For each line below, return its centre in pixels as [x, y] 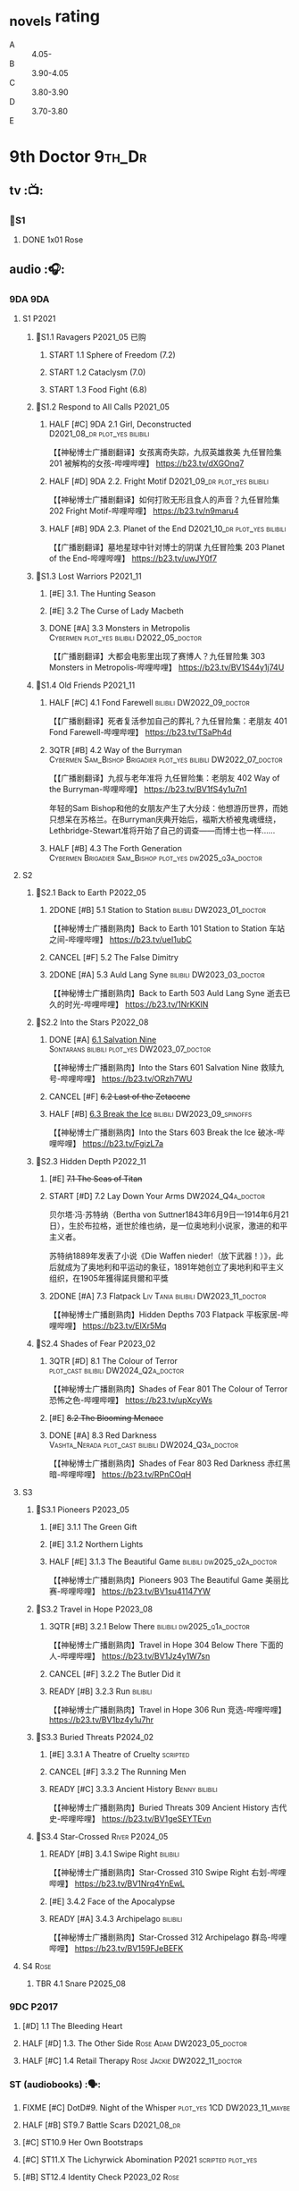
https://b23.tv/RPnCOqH [146, 1475]
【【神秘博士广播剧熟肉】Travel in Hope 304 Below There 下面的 [166, 1645]
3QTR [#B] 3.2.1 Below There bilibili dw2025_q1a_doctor [149, 1627]
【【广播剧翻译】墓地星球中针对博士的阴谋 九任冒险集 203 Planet [167, 547]
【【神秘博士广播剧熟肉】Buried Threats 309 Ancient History [159, 1807]
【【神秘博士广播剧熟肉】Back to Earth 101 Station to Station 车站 [167, 928]
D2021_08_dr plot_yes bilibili [99, 434]
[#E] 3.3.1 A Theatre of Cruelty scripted [119, 1755]
